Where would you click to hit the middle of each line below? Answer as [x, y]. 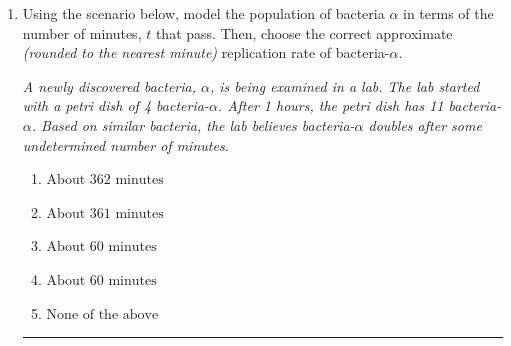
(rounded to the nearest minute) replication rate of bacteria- [206, 52]
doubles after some [425, 124]
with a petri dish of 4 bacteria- [115, 105]
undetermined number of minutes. [125, 144]
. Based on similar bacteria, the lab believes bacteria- [193, 124]
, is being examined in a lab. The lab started [345, 85]
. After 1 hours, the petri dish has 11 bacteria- [359, 105]
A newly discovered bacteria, [109, 85]
